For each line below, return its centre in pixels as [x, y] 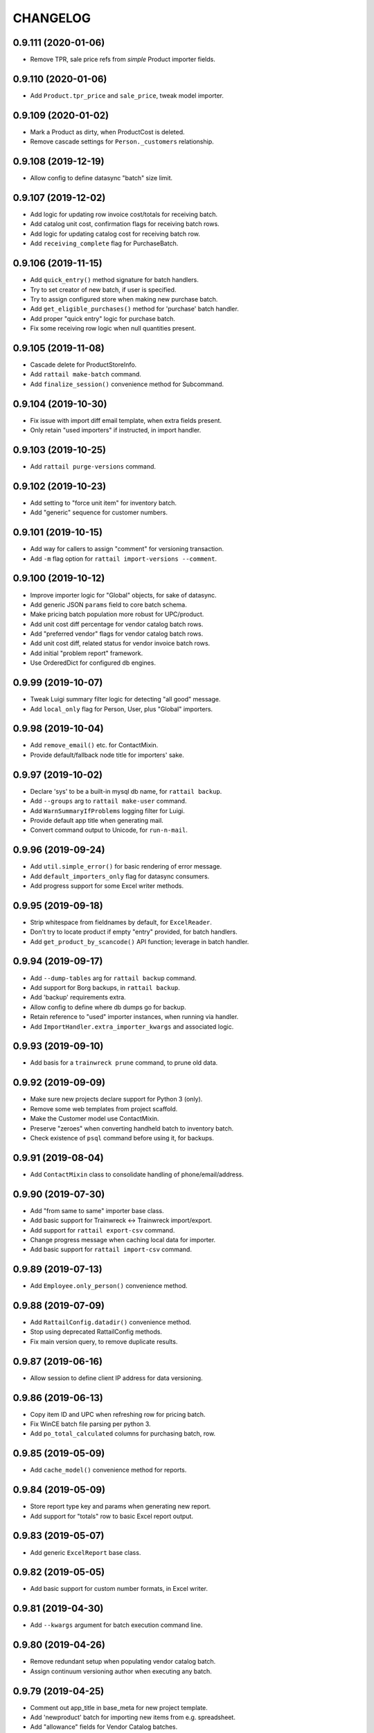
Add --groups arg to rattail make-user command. [108, 801]
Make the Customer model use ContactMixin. [95, 1119]
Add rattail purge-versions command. [93, 467]
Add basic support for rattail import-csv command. [111, 1249]
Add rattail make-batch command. [86, 374]
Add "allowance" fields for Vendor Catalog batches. [104, 1727]
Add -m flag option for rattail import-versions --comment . [124, 559]
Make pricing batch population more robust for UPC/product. [117, 614]
